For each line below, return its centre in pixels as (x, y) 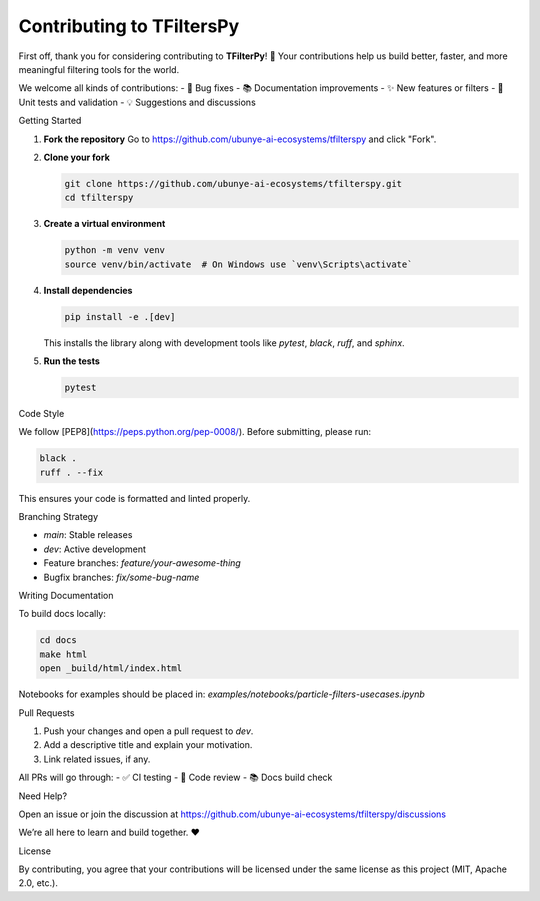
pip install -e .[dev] (120, 316)
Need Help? (43, 796)
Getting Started (50, 121)
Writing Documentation (66, 596)
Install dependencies (88, 290)
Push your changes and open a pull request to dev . (148, 731)
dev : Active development (95, 549)
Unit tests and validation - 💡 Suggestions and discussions (137, 102)
